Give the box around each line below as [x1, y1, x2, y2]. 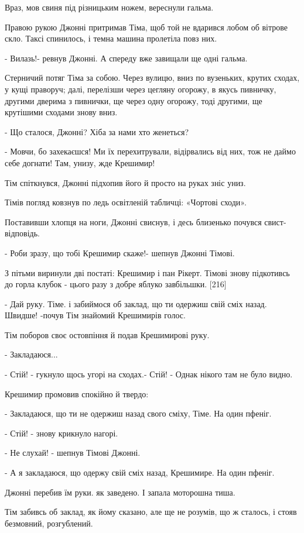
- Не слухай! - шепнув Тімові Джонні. [5, 446, 141, 459]
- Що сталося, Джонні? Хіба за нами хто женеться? [5, 125, 189, 137]
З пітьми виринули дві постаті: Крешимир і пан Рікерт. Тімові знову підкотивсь [5, 266, 290, 278]
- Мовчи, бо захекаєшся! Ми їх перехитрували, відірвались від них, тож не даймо [5, 145, 296, 157]
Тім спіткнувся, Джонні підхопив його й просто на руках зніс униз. [5, 176, 246, 188]
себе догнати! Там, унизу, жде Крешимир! [5, 156, 155, 169]
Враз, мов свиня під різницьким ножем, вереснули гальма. [5, 1, 214, 13]
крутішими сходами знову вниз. [5, 106, 118, 118]
